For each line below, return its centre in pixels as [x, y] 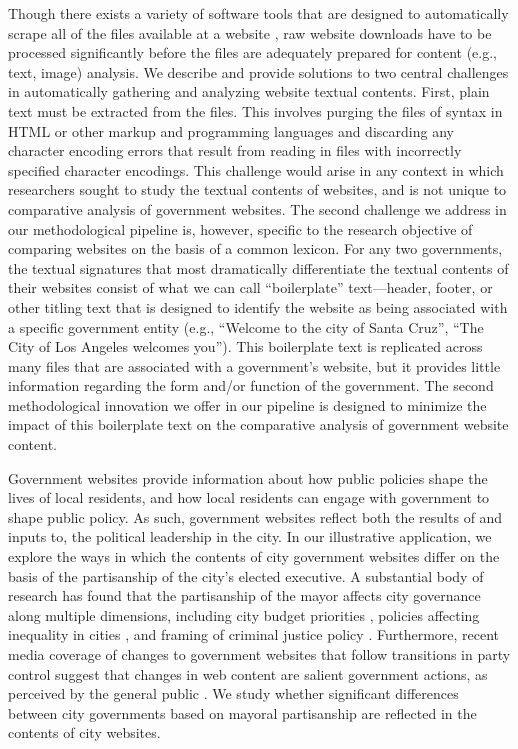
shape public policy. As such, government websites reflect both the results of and [255, 516]
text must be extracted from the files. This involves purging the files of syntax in [255, 110]
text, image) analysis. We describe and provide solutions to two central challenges [258, 71]
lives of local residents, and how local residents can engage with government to [249, 497]
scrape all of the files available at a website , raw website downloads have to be [250, 32]
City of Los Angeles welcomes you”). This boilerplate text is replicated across [245, 346]
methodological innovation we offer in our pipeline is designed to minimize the [247, 404]
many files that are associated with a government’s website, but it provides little [254, 365]
